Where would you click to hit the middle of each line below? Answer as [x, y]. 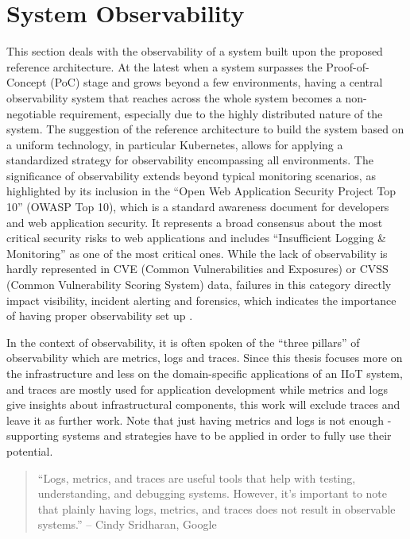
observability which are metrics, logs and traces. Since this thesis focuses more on [205, 358]
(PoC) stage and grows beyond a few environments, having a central [217, 82]
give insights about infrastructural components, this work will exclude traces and [203, 404]
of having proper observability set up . [100, 316]
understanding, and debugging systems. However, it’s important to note [212, 493]
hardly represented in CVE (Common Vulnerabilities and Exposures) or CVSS [197, 269]
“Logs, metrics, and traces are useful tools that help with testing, [197, 477]
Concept [27, 82]
